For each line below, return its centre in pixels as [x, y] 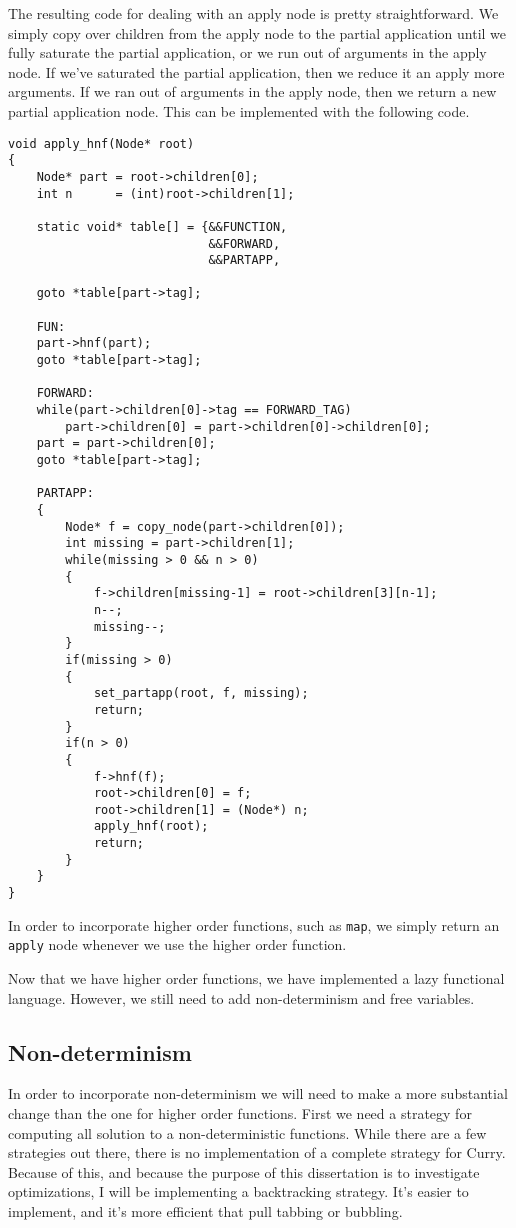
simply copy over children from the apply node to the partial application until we [257, 32]
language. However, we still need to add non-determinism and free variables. [241, 997]
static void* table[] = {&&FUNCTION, [162, 226]
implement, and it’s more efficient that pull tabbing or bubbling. [205, 1211]
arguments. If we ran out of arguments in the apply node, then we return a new [252, 91]
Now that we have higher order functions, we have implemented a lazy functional [256, 978]
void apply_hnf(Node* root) [101, 143]
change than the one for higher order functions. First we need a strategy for [240, 1113]
